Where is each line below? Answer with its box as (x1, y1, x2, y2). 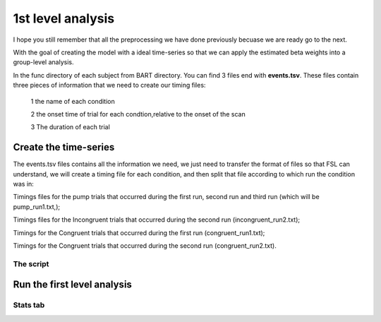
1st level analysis (13, 11, 115, 26)
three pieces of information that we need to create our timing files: (13, 81, 206, 90)
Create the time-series (13, 141, 115, 153)
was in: (13, 179, 35, 188)
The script (13, 258, 49, 268)
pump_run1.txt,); (13, 202, 60, 211)
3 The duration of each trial (30, 123, 111, 131)
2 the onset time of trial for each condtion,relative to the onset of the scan (30, 109, 246, 118)
